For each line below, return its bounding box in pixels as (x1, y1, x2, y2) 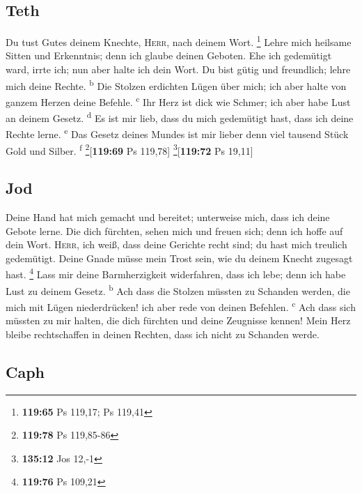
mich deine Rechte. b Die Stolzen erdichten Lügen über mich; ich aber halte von (6, 76, 347, 93)
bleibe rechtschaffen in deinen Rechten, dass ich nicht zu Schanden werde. (6, 326, 320, 341)
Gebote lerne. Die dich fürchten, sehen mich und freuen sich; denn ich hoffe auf (6, 223, 343, 238)
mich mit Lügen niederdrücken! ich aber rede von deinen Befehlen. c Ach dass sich (6, 297, 356, 314)
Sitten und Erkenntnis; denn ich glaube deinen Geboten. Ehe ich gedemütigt (6, 48, 332, 63)
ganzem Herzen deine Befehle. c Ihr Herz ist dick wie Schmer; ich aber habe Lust (6, 92, 351, 109)
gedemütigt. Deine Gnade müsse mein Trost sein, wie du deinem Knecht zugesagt (6, 250, 353, 265)
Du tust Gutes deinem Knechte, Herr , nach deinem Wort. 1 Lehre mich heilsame (6, 33, 352, 49)
